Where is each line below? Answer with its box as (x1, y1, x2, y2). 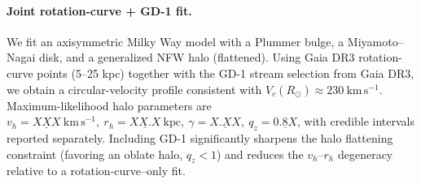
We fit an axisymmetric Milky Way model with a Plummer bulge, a (7, 32, 344, 49)
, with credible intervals (296, 113, 415, 130)
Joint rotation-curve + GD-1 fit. (7, 2, 192, 19)
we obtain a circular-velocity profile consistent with (7, 80, 262, 97)
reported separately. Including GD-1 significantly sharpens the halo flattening (7, 129, 393, 146)
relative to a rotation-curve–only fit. (7, 162, 186, 179)
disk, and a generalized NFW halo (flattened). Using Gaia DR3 (39, 49, 355, 66)
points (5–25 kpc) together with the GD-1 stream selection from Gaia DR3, (37, 64, 414, 81)
